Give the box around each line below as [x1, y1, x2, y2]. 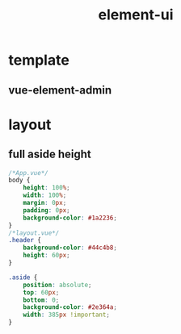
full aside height [8, 148, 91, 161]
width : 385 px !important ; [23, 311, 111, 319]
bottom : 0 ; [23, 296, 60, 304]
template [8, 51, 70, 69]
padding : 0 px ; [23, 206, 70, 215]
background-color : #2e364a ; [23, 303, 117, 311]
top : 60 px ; [23, 288, 60, 296]
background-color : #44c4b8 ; [23, 244, 117, 252]
